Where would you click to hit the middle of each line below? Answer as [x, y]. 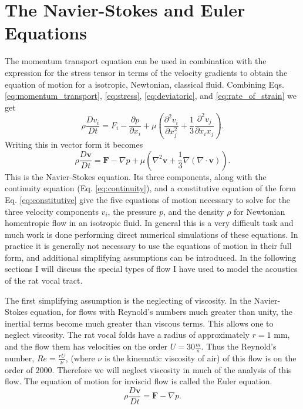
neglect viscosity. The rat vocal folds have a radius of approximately [127, 335]
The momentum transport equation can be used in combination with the [136, 61]
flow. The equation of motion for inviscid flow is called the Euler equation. [139, 381]
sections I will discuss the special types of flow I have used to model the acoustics [151, 269]
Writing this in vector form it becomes [74, 144]
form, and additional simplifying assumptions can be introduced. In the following [151, 257]
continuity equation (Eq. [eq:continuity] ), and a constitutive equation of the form [150, 188]
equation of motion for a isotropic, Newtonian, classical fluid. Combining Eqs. [144, 84]
